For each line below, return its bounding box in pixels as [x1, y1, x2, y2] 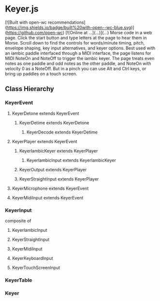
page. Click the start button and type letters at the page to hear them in [5, 35, 147, 41]
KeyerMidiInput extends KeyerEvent [12, 195, 84, 200]
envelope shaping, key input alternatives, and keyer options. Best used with [5, 45, 156, 51]
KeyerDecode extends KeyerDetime [26, 129, 98, 135]
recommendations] [47, 19, 86, 25]
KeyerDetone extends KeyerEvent [12, 110, 79, 116]
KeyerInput [5, 207, 32, 213]
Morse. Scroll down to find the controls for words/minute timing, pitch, [5, 40, 145, 45]
